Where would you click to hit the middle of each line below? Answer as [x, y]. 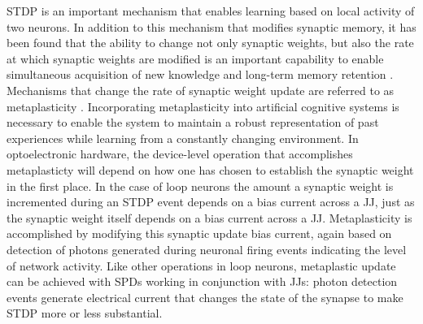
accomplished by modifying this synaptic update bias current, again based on [199, 233]
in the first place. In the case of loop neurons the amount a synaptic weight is [200, 186]
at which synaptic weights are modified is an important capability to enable [195, 58]
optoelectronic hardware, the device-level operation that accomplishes [180, 154]
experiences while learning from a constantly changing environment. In [183, 138]
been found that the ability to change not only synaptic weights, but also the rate [210, 43]
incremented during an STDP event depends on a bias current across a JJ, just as [211, 202]
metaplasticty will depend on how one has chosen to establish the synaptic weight [210, 169]
